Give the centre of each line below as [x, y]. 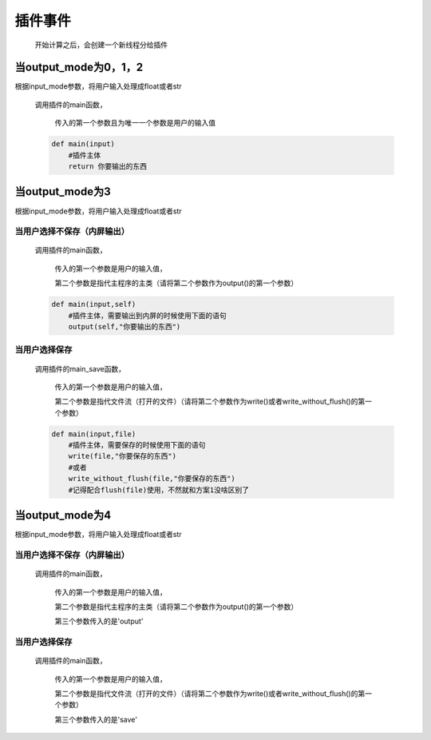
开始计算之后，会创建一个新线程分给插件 [101, 45]
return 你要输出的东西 [108, 167]
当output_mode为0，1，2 [79, 68]
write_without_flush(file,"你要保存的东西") [152, 479]
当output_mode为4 [63, 515]
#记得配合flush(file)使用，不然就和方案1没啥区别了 [158, 490]
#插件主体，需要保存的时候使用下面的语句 [137, 445]
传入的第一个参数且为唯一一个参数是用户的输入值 [135, 123]
